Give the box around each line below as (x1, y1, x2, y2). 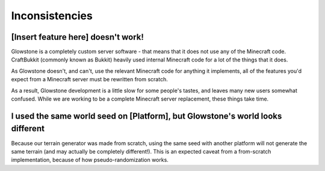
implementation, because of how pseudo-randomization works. (11, 157, 169, 164)
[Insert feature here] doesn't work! (11, 32, 144, 42)
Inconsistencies (11, 9, 93, 22)
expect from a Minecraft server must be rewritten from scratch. (11, 76, 168, 83)
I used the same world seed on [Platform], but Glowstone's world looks (11, 111, 282, 121)
